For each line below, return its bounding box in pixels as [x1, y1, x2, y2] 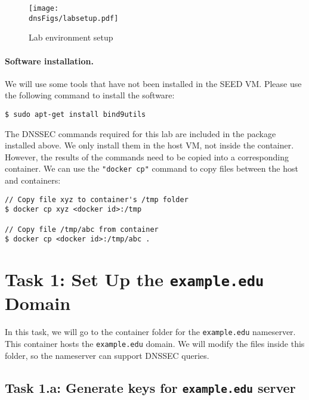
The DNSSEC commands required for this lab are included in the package [5, 127, 276, 139]
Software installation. [5, 54, 94, 67]
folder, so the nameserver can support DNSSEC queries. [5, 349, 209, 361]
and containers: [5, 173, 61, 186]
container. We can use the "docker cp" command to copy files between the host [5, 162, 298, 175]
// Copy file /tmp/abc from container [5, 225, 159, 234]
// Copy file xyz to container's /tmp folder [5, 195, 189, 204]
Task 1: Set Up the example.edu [5, 267, 264, 292]
